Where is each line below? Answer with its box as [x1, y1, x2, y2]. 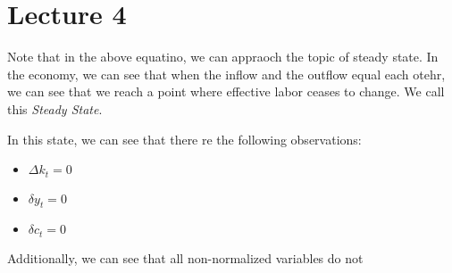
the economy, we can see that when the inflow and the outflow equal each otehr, [7, 64, 446, 83]
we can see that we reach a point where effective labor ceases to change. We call [7, 82, 445, 101]
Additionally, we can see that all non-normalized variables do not [7, 248, 364, 267]
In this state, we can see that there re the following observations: [7, 129, 362, 148]
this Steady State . [7, 99, 103, 118]
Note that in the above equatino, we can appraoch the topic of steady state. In [7, 47, 439, 66]
